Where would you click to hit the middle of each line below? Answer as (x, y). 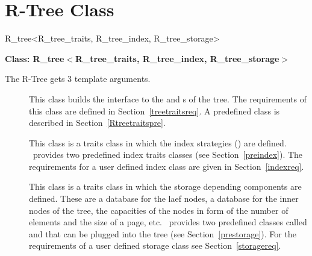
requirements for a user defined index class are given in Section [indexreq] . (167, 166)
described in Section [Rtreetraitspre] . (97, 123)
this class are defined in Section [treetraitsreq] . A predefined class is (154, 111)
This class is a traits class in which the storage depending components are (165, 186)
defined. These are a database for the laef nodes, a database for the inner (164, 198)
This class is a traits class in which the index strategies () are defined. (158, 142)
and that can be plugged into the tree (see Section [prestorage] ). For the (163, 233)
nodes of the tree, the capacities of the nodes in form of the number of (159, 210)
